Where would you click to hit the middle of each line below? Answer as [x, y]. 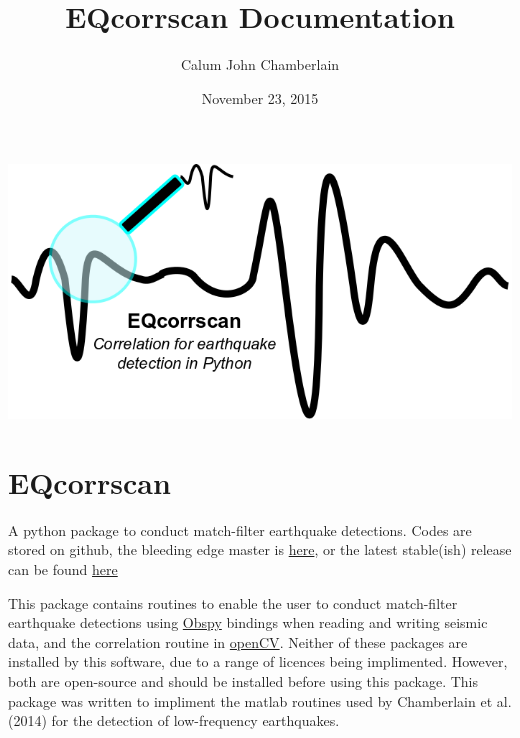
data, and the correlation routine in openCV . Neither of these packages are [238, 641]
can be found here [63, 569]
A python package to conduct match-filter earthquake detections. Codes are [240, 529]
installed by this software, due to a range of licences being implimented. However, [258, 661]
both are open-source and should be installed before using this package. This [243, 681]
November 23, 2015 [260, 97]
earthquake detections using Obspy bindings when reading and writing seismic [248, 622]
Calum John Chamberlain [260, 64]
